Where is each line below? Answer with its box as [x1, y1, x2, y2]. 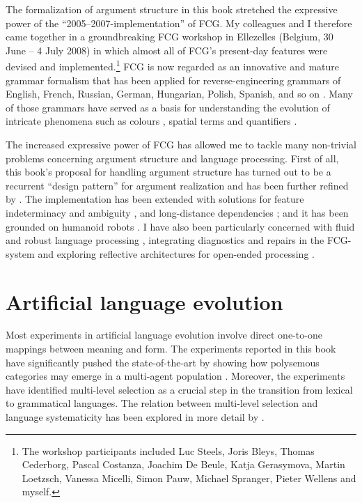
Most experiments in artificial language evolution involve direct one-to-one [6, 327, 322, 342]
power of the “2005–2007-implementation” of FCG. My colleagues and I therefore [6, 15, 352, 30]
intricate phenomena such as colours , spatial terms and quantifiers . [6, 114, 297, 128]
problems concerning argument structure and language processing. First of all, [6, 150, 339, 165]
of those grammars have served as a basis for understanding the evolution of [6, 100, 330, 114]
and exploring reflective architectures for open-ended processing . [38, 246, 315, 261]
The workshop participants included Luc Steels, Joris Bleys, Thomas [22, 443, 315, 458]
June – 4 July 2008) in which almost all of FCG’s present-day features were [6, 42, 328, 57]
